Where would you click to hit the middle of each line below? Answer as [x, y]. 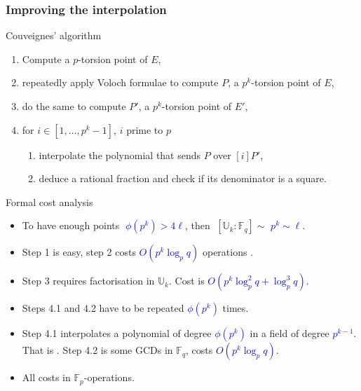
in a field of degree [290, 333]
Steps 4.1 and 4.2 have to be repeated [103, 308]
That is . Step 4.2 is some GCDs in [97, 350]
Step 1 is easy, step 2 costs [79, 252]
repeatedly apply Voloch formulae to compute [120, 82]
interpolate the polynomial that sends [120, 155]
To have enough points [71, 225]
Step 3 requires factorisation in [88, 281]
